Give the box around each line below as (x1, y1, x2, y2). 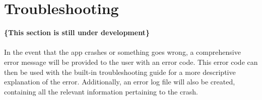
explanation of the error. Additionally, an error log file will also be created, (4, 76, 235, 87)
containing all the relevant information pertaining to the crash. (4, 86, 198, 96)
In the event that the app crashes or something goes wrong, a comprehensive (4, 47, 241, 57)
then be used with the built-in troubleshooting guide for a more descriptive (4, 66, 236, 77)
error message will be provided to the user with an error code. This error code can (4, 56, 258, 67)
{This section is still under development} (4, 27, 150, 38)
